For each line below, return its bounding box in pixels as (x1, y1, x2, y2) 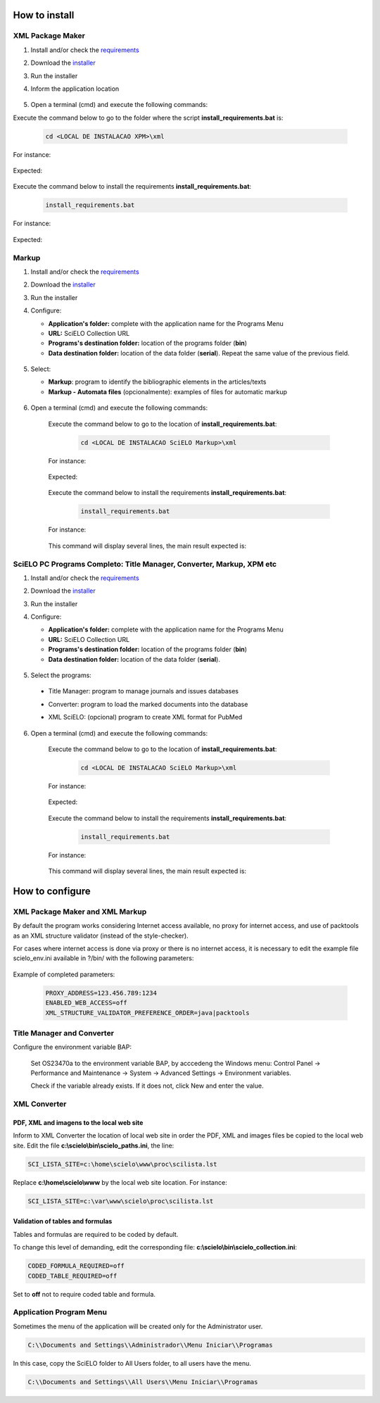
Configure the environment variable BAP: (13, 1043, 132, 1052)
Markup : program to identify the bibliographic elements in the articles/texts (48, 377, 267, 386)
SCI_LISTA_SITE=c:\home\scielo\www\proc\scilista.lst (27, 1160, 217, 1168)
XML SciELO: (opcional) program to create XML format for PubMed (48, 713, 243, 722)
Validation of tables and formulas (13, 1217, 113, 1226)
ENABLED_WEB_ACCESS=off (45, 999, 128, 1007)
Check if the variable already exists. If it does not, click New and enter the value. (30, 1081, 264, 1090)
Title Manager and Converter (13, 1028, 114, 1038)
